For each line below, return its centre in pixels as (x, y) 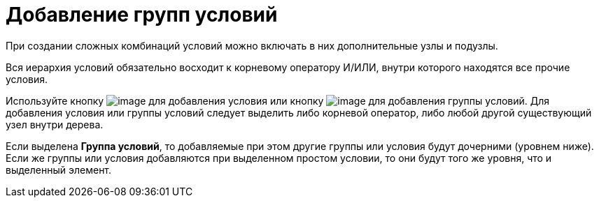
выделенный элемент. (59, 170)
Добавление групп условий (142, 15)
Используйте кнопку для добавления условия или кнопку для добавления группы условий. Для (278, 100)
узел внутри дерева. (55, 124)
